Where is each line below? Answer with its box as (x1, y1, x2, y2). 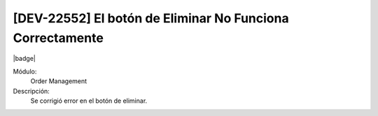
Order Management (30, 77, 87, 85)
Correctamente (13, 30, 104, 45)
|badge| (13, 55, 36, 63)
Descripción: (13, 87, 50, 95)
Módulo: (13, 67, 37, 75)
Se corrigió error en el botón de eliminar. (30, 96, 148, 105)
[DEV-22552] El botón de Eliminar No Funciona (13, 10, 290, 26)
